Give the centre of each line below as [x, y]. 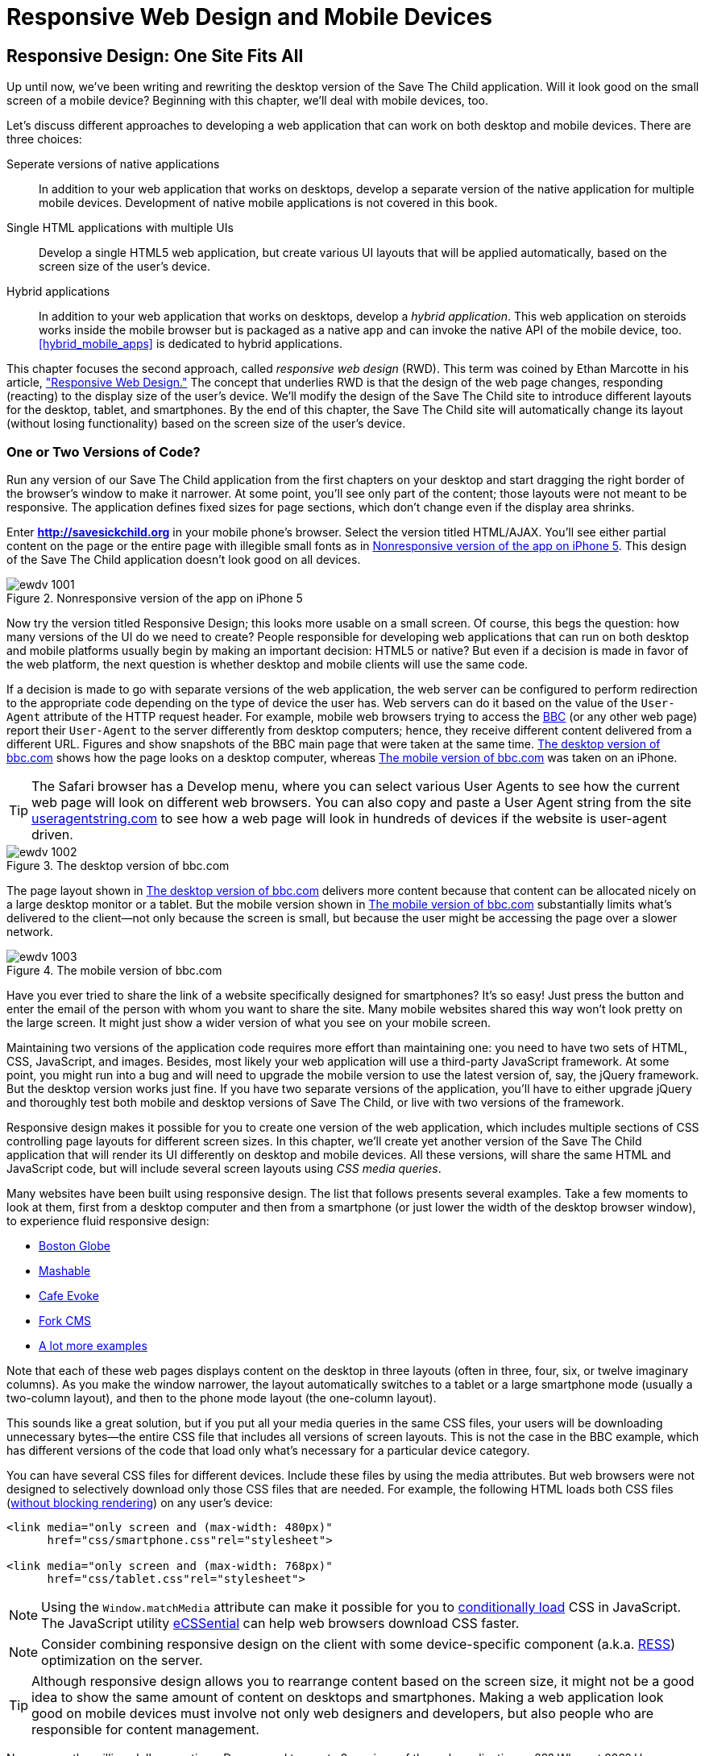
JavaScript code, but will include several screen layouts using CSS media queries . [224, 1168]
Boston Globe [75, 1245]
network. [30, 931]
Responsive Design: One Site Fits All [155, 56]
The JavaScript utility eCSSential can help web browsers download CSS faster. [280, 1623]
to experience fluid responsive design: [108, 1220]
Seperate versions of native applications [113, 164]
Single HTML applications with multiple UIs [120, 228]
